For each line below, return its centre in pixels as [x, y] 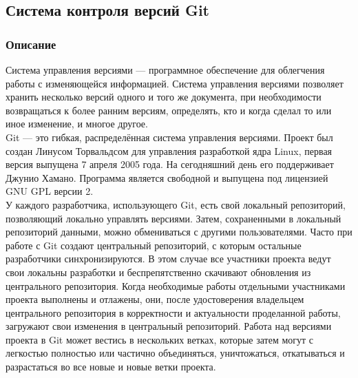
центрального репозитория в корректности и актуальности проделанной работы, [173, 312]
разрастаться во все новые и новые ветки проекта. [111, 367]
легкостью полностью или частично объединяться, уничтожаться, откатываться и [175, 353]
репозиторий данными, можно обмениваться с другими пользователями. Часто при [179, 232]
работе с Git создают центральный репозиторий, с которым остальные [154, 245]
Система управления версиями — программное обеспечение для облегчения [165, 70]
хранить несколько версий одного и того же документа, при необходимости [164, 97]
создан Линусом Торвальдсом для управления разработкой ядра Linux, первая [169, 150]
